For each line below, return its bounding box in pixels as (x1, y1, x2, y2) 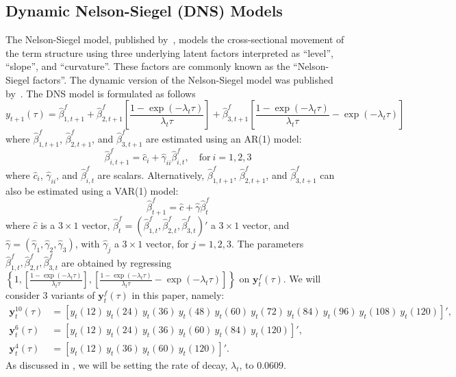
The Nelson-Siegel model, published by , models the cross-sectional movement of (5, 32, 344, 47)
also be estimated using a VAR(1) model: (5, 183, 179, 197)
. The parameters (231, 236, 304, 250)
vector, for (145, 236, 189, 250)
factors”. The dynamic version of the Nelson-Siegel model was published (32, 72, 333, 86)
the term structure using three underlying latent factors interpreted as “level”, (5, 45, 333, 60)
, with (75, 236, 100, 250)
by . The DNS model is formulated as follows (5, 86, 196, 100)
